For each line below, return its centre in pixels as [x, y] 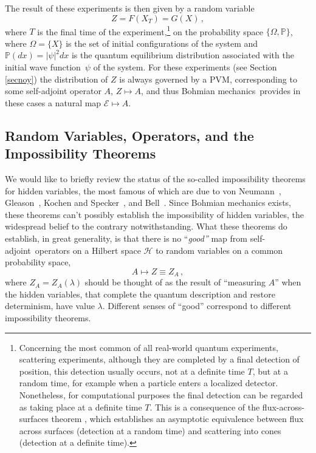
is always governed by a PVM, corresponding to [208, 79]
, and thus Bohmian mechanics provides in [221, 91]
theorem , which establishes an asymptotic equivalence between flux [177, 419]
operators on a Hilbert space [88, 250]
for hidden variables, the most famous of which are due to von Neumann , [143, 190]
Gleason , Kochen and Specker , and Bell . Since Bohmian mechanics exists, [148, 203]
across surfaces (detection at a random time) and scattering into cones [150, 430]
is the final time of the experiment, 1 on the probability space [150, 30]
